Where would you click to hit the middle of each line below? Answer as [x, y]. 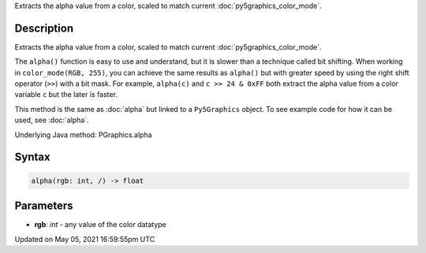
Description [44, 28]
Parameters [44, 206]
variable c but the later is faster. [66, 95]
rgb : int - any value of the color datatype [101, 225]
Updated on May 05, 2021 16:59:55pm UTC [85, 239]
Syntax [32, 157]
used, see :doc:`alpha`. [52, 120]
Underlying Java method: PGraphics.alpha [84, 135]
